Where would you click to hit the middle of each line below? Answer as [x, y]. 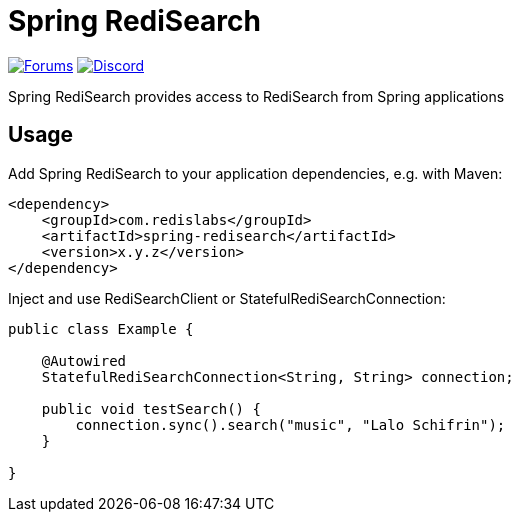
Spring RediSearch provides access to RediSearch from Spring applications [256, 96]
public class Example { [101, 328]
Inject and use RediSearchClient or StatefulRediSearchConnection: [227, 298]
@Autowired [84, 360]
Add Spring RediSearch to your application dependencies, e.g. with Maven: [255, 173]
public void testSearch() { [151, 408]
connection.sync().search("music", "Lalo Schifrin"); [290, 424]
